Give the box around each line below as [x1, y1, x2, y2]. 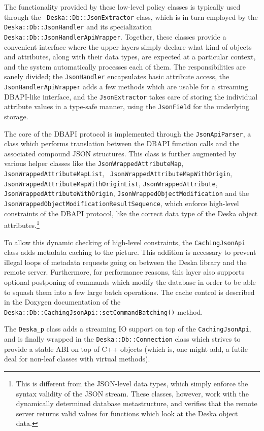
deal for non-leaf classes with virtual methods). [4, 353, 150, 364]
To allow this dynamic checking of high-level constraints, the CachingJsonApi [4, 237, 246, 247]
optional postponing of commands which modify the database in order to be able [4, 276, 256, 287]
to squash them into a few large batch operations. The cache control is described [4, 286, 255, 297]
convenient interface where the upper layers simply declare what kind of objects [4, 41, 252, 52]
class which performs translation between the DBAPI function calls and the [4, 138, 240, 149]
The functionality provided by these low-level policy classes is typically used [4, 2, 241, 12]
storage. [4, 111, 28, 121]
